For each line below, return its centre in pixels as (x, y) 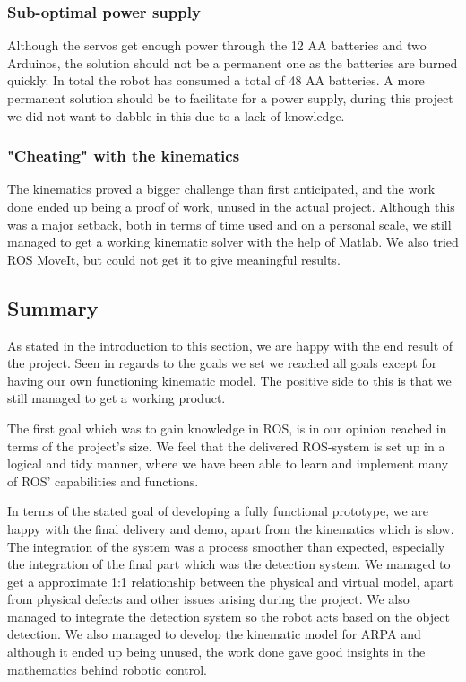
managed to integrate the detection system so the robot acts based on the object (229, 616)
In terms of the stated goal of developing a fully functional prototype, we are (218, 511)
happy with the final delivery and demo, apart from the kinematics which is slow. (231, 528)
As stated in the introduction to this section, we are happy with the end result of (230, 345)
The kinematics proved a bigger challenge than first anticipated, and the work (221, 189)
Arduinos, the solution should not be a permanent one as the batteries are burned (233, 62)
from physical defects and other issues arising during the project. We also (208, 599)
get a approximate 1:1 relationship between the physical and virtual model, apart (230, 581)
